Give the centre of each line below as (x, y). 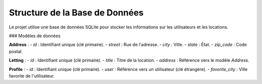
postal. (16, 51)
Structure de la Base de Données (76, 13)
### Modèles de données (35, 36)
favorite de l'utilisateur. (32, 76)
